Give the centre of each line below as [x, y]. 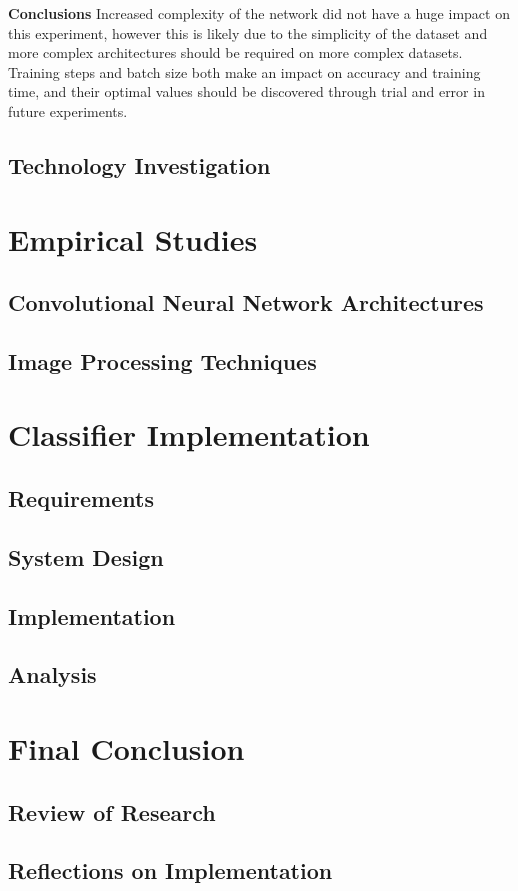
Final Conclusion [126, 747]
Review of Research [112, 811]
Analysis [52, 674]
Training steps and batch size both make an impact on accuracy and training [244, 71]
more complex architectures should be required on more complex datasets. [235, 52]
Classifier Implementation [189, 434]
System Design [86, 556]
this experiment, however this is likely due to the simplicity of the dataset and [248, 32]
